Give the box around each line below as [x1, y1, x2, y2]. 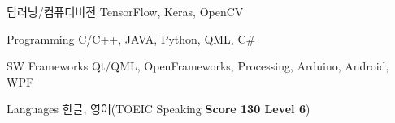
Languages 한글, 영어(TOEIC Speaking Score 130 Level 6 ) [7, 100, 310, 117]
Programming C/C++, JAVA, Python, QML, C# [7, 30, 256, 47]
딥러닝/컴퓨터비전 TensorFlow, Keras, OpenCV [7, 3, 244, 19]
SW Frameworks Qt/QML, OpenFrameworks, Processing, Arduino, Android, [7, 57, 389, 74]
